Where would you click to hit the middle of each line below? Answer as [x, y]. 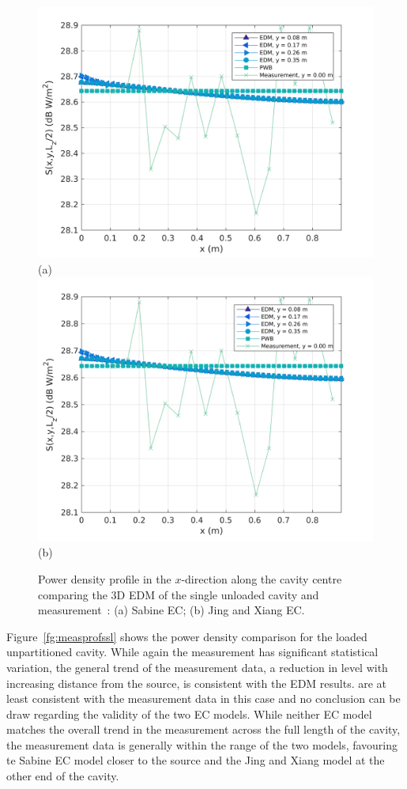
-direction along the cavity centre [262, 578]
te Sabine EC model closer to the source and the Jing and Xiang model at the [196, 760]
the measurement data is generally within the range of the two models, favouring [202, 744]
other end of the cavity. [63, 776]
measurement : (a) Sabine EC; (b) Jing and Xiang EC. [171, 610]
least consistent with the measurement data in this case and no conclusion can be [203, 698]
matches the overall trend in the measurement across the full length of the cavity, [203, 729]
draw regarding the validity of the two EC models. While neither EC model [189, 713]
